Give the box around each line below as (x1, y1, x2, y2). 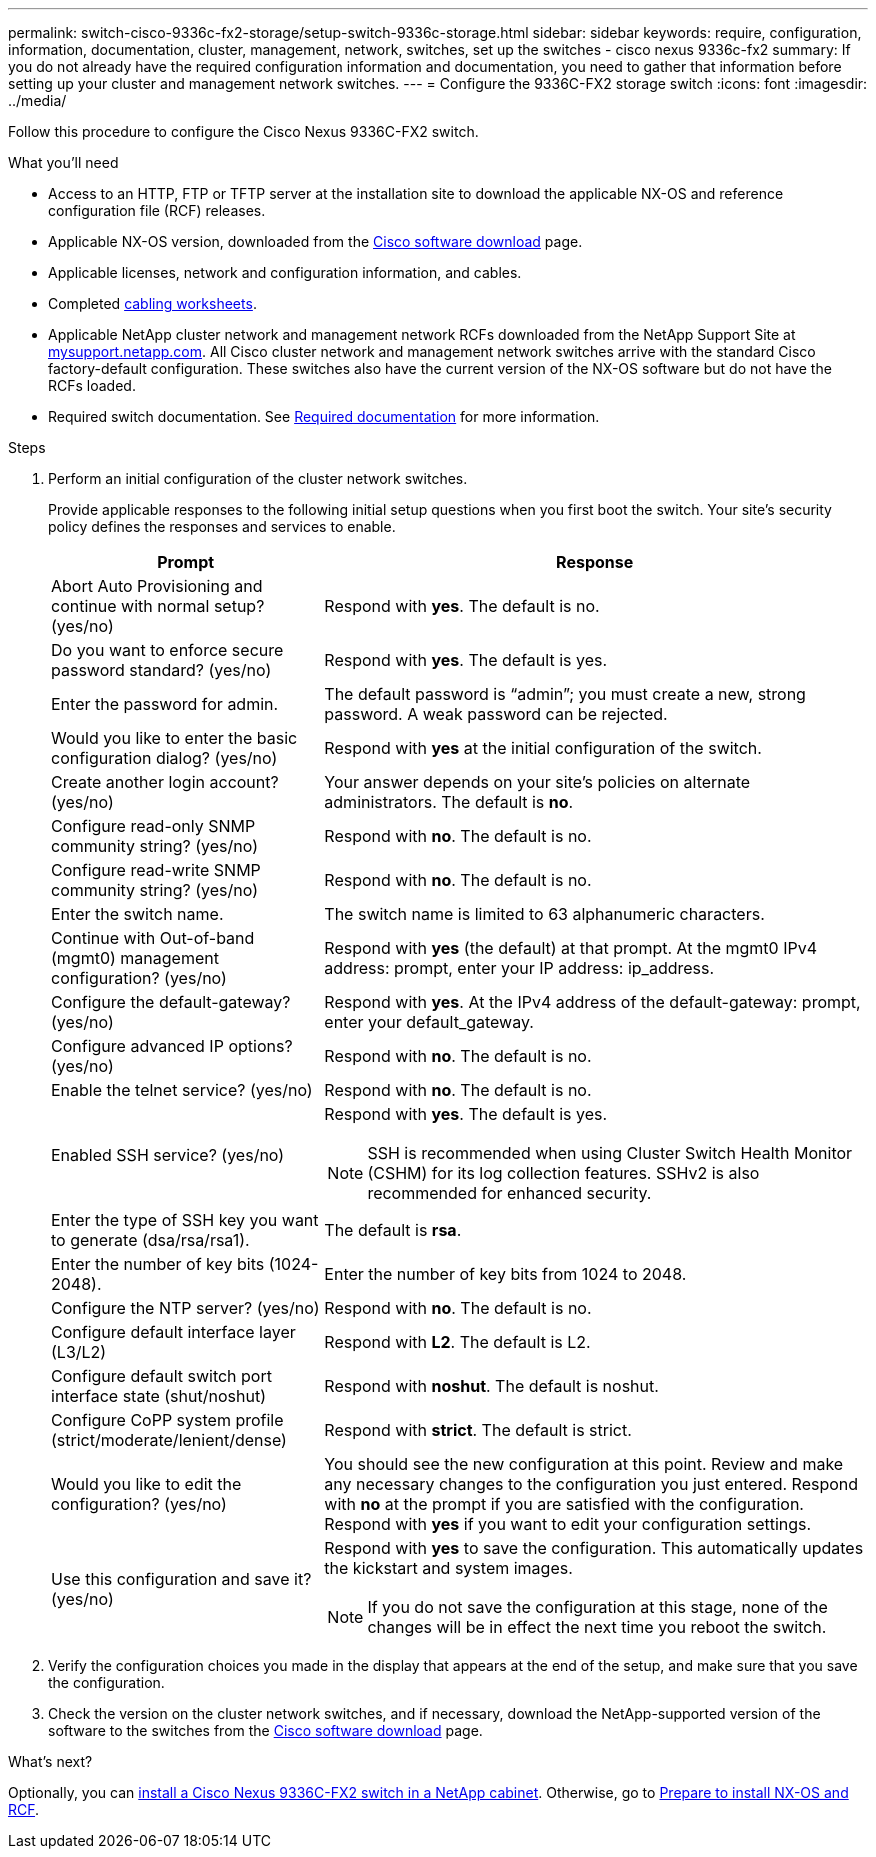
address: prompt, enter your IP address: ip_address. (324, 958, 715, 978)
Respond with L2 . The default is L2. (324, 1332, 591, 1352)
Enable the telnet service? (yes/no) (51, 1080, 313, 1100)
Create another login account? (51, 772, 279, 792)
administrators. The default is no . (324, 792, 574, 812)
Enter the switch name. (51, 904, 224, 924)
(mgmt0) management (51, 948, 219, 968)
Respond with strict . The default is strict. (324, 1420, 632, 1440)
